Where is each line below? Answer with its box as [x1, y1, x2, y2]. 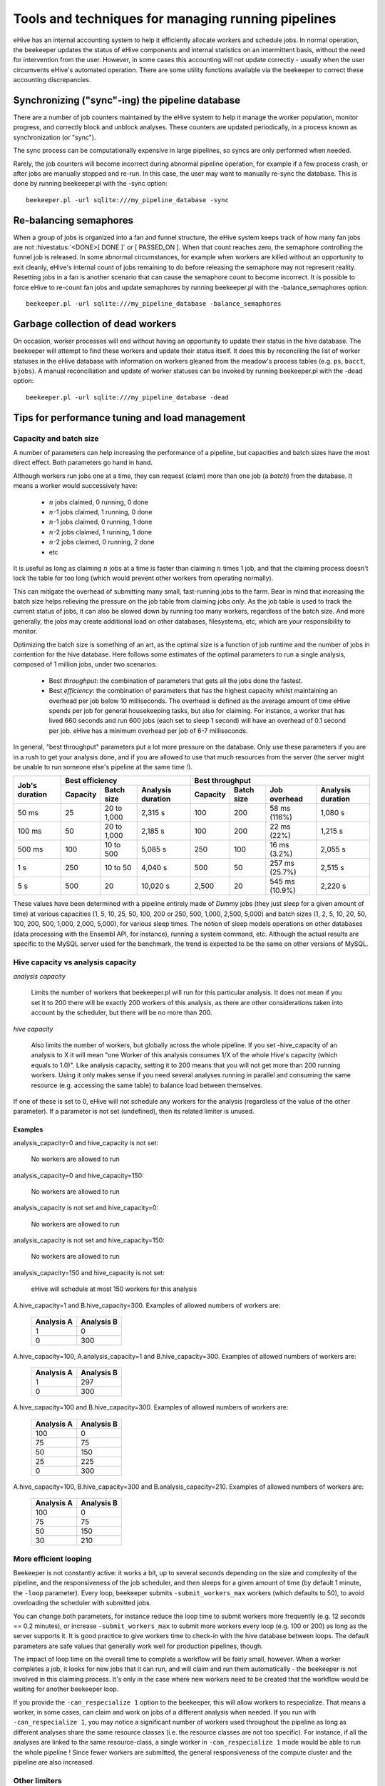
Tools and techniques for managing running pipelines [13, 11, 337, 26]
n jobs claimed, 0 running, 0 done [48, 497, 149, 507]
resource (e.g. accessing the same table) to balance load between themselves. [31, 1081, 263, 1089]
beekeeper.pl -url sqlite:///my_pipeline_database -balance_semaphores [26, 300, 282, 307]
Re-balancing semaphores [13, 214, 133, 226]
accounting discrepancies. [13, 76, 91, 84]
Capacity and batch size [13, 433, 99, 443]
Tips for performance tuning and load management [13, 411, 246, 424]
